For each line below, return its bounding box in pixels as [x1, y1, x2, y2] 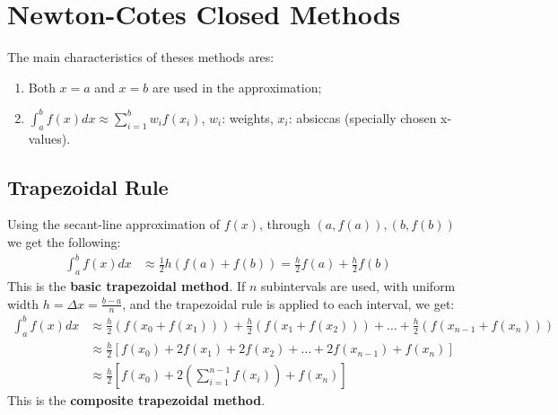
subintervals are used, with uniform [261, 276, 456, 295]
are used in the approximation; [152, 77, 322, 96]
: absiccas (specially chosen [288, 108, 437, 127]
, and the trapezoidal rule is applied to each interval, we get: [122, 294, 455, 313]
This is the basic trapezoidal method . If [7, 276, 246, 295]
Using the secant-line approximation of [7, 215, 221, 234]
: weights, [222, 108, 274, 127]
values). [28, 128, 71, 147]
